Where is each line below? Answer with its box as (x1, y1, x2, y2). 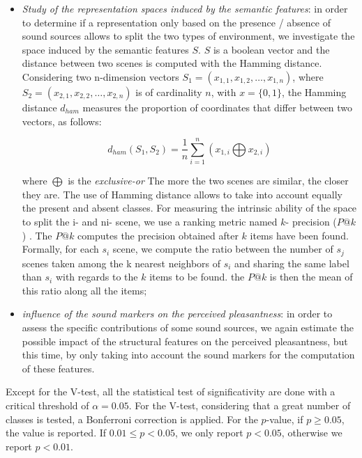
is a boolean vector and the (213, 42, 330, 56)
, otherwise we (281, 425, 342, 440)
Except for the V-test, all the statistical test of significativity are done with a (6, 384, 335, 399)
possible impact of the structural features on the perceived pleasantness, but (22, 333, 348, 348)
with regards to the (55, 269, 138, 284)
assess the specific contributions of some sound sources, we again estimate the (22, 320, 354, 335)
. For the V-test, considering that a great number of (128, 398, 351, 413)
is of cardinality (135, 84, 202, 99)
